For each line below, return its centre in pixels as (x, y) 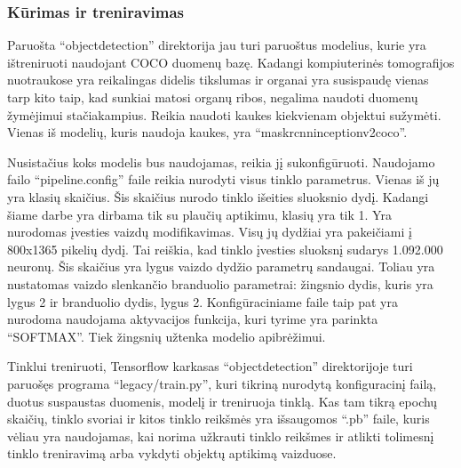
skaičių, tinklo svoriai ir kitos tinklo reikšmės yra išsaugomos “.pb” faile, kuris (219, 419)
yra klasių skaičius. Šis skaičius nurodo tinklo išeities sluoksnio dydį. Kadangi (218, 196)
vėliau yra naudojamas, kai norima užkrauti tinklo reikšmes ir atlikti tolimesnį (221, 436)
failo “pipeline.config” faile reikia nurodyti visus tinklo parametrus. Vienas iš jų (223, 179)
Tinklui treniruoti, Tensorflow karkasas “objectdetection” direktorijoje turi (210, 366)
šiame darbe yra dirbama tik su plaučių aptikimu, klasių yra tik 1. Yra (199, 214)
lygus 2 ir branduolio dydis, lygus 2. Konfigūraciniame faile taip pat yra (203, 301)
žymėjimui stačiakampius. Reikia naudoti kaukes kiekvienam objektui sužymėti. (224, 114)
